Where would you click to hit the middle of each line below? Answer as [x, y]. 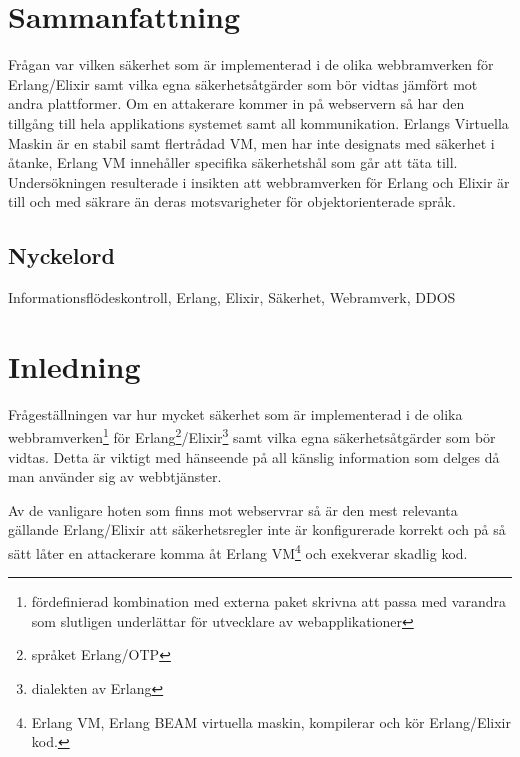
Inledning [74, 365]
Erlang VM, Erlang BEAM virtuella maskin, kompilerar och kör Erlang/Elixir [271, 721]
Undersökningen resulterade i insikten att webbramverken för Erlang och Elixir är [259, 181]
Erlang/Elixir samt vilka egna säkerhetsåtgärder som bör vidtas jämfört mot [243, 83]
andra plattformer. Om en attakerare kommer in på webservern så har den [236, 103]
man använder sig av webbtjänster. [115, 476]
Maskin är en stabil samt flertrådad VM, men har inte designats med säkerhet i [251, 142]
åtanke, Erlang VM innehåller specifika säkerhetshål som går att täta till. [233, 162]
